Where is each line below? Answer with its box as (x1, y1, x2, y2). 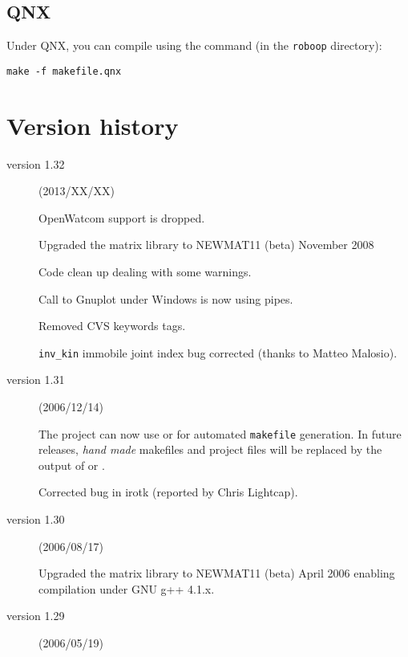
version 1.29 (6, 607, 65, 624)
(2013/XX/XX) (38, 182, 115, 199)
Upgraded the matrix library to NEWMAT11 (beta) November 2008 (38, 236, 374, 253)
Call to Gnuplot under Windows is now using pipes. (38, 290, 293, 307)
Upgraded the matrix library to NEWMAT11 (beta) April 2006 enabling (38, 565, 395, 582)
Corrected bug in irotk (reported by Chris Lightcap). (38, 484, 298, 500)
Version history (6, 108, 179, 141)
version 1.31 (6, 371, 65, 388)
